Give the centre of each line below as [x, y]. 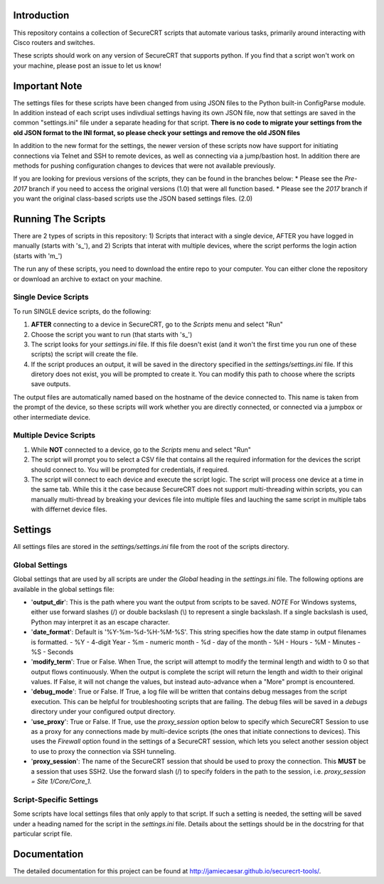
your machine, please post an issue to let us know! [87, 65]
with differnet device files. [69, 509]
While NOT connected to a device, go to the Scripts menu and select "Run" [141, 449]
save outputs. [51, 384]
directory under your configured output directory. [103, 712]
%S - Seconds [52, 651]
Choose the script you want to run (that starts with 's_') [112, 334]
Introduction [41, 15]
